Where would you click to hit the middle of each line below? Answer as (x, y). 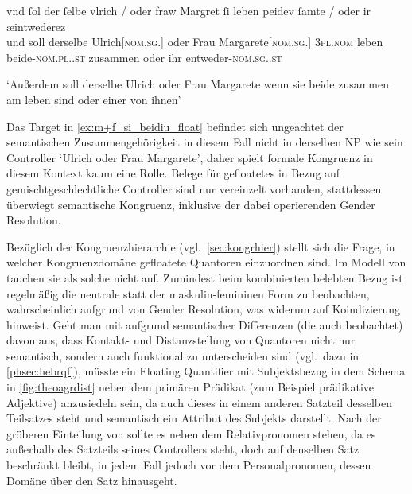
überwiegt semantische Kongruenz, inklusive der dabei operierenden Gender (191, 204)
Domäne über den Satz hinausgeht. (92, 480)
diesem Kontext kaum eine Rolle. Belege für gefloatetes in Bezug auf (173, 173)
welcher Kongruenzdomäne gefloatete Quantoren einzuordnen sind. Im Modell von (206, 262)
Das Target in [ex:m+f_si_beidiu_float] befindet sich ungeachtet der (175, 126)
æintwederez (36, 26)
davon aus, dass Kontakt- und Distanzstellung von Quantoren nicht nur (181, 340)
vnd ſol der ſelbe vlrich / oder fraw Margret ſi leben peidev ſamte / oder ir (189, 10)
